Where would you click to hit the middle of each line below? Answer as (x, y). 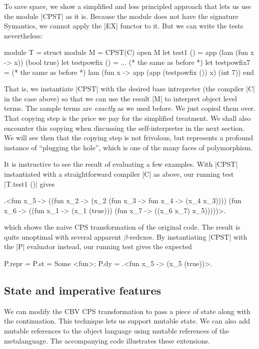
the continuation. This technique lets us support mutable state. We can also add (127, 321)
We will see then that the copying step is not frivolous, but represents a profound (129, 138)
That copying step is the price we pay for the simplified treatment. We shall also (127, 118)
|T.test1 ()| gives (29, 183)
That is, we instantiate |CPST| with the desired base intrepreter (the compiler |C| (129, 89)
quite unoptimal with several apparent (63, 236)
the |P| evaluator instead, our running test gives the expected (98, 246)
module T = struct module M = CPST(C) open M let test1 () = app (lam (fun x (129, 52)
